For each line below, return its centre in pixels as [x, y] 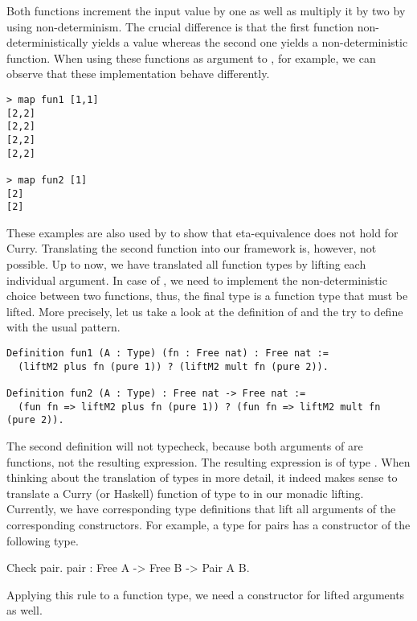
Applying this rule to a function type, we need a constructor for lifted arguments [206, 594]
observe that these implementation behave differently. [138, 74]
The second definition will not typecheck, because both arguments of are [185, 445]
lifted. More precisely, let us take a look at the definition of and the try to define [205, 311]
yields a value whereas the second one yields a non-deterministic [250, 42]
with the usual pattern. [63, 327]
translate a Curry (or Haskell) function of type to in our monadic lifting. [185, 493]
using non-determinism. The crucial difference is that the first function [180, 26]
